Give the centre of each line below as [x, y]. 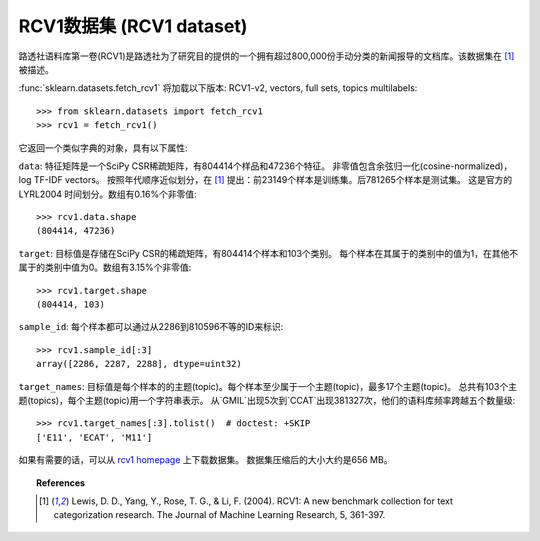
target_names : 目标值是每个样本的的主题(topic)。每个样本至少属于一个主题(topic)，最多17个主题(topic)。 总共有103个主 [267, 386]
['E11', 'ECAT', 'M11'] [94, 437]
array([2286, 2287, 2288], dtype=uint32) [139, 364]
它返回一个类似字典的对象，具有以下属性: [103, 147]
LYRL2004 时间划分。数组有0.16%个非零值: [107, 194]
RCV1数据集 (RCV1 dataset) [133, 26]
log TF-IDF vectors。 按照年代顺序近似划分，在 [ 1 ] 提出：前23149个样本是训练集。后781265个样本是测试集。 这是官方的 [265, 180]
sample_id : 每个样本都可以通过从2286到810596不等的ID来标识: [151, 327]
